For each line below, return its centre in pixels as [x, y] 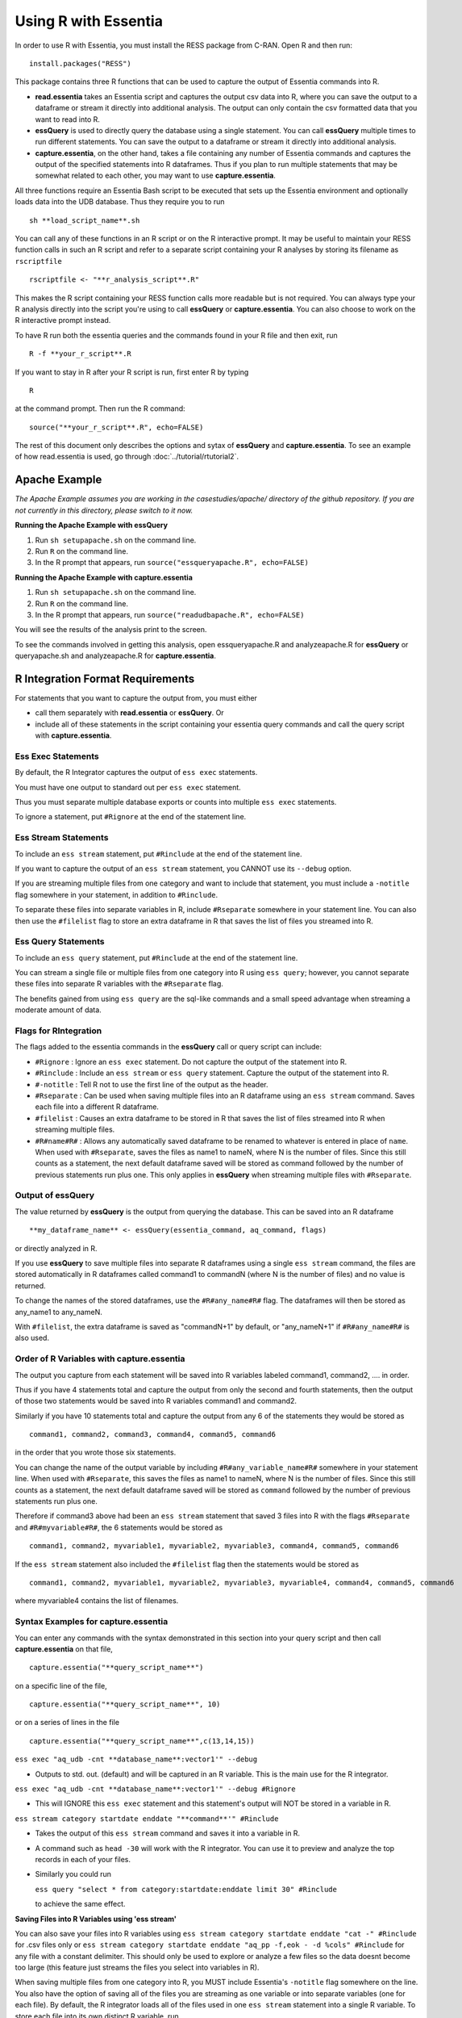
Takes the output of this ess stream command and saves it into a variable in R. [168, 1833]
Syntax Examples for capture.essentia [92, 1622]
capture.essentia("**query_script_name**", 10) [125, 1704]
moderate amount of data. [58, 1010]
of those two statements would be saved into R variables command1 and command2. [156, 1401]
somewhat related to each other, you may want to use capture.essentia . [155, 176]
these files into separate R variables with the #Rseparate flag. [119, 984]
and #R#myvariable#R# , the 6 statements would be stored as [119, 1527]
